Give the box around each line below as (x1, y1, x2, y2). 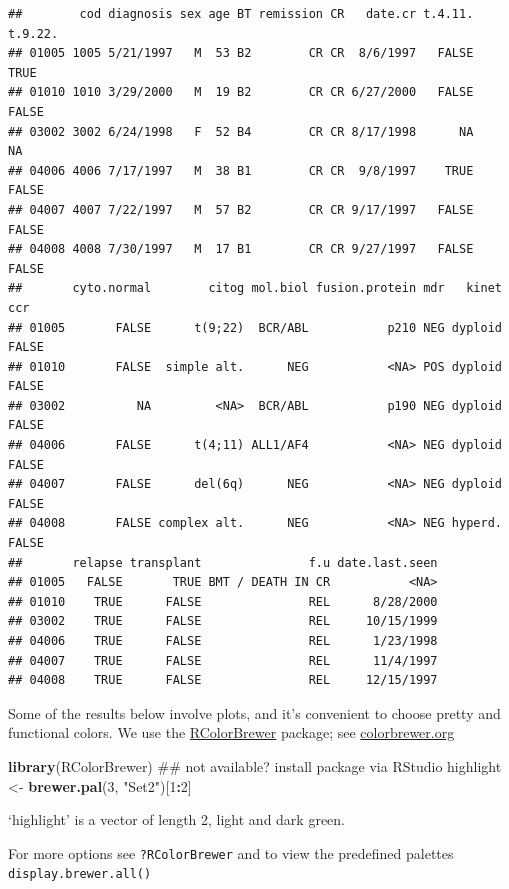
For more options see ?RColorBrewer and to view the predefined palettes (8, 842, 454, 863)
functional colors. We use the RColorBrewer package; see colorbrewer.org (8, 722, 455, 743)
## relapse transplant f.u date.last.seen (8, 555, 438, 570)
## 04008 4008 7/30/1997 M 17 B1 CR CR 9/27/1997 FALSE (8, 242, 474, 257)
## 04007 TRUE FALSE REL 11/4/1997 (8, 653, 438, 668)
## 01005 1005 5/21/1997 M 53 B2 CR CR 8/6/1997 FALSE (8, 46, 474, 61)
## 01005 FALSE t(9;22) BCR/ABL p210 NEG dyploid (8, 320, 502, 335)
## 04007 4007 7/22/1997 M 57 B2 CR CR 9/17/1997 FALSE (8, 202, 474, 217)
